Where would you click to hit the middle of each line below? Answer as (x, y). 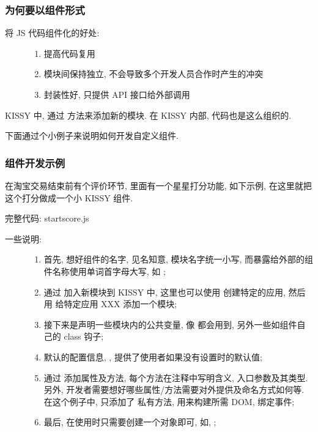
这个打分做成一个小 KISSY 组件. (69, 197)
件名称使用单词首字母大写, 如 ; (105, 271)
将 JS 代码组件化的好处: (52, 33)
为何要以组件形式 (45, 9)
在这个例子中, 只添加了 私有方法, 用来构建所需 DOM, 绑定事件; (169, 401)
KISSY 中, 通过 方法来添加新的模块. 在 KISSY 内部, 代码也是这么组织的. (148, 115)
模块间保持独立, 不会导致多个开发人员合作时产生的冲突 (153, 74)
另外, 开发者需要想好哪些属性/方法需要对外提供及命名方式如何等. (174, 389)
